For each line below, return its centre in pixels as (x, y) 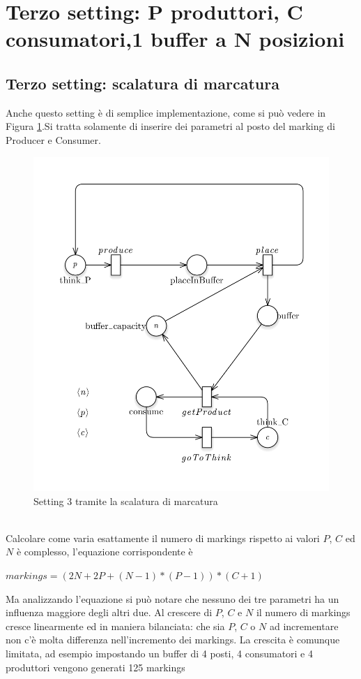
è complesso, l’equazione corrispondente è (105, 552)
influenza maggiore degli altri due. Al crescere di (109, 612)
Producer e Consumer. (53, 139)
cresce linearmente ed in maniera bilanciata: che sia (115, 626)
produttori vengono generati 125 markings (95, 667)
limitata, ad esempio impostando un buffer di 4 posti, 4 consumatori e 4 (159, 653)
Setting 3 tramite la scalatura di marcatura (126, 501)
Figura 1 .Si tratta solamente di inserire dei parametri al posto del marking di (170, 126)
